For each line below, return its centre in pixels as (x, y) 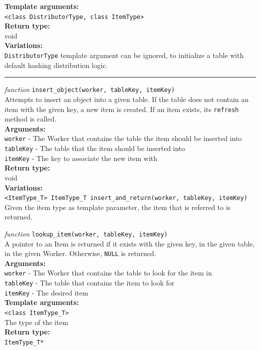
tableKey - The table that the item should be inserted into (95, 148)
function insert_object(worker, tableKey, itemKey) (90, 89)
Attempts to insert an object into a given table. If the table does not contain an (127, 99)
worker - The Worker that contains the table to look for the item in (108, 273)
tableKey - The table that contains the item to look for (90, 283)
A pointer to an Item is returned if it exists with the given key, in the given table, (130, 243)
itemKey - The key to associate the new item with (81, 158)
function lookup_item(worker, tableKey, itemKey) (86, 233)
